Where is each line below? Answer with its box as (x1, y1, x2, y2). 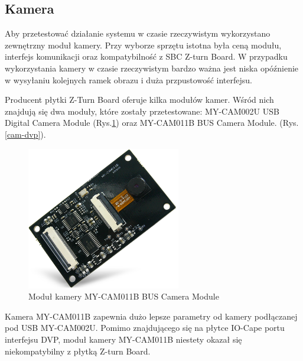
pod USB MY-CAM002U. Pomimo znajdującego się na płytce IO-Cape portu (5, 321, 285, 334)
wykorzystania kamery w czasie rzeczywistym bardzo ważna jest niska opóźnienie (5, 61, 299, 74)
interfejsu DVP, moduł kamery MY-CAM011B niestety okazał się (5, 333, 242, 345)
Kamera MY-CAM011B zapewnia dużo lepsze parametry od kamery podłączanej (5, 310, 298, 322)
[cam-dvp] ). (5, 128, 46, 140)
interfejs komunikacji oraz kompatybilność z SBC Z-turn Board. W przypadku (5, 50, 288, 63)
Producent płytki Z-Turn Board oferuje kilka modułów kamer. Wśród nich (5, 93, 274, 106)
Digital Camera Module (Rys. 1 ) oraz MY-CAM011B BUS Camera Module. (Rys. (5, 116, 299, 129)
